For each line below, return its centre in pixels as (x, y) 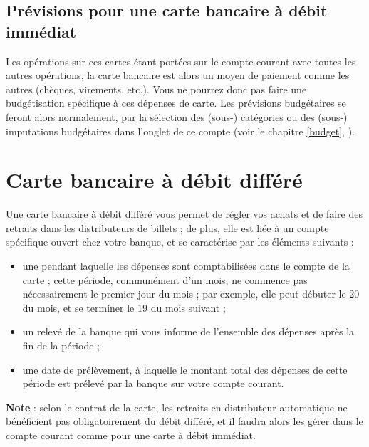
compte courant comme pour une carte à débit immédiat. (131, 435)
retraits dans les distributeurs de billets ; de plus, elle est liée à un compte (167, 227)
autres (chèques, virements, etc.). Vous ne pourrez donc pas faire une (156, 89)
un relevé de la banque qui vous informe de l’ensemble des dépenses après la (188, 331)
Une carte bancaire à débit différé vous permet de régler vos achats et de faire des (184, 214)
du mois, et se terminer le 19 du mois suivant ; (124, 307)
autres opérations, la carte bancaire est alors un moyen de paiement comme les (178, 75)
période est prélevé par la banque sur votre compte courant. (153, 383)
